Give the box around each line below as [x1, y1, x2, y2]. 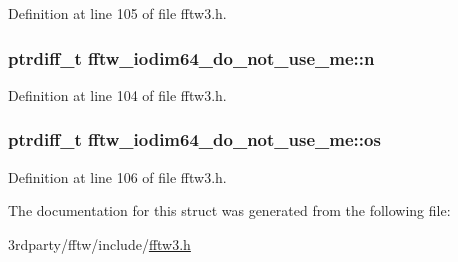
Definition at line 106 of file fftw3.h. [8, 166, 227, 187]
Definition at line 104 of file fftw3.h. [8, 84, 227, 105]
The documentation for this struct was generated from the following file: [8, 200, 451, 221]
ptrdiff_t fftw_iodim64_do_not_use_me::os [8, 127, 381, 152]
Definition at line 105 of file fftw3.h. [8, 3, 227, 23]
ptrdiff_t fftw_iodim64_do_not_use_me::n [8, 45, 375, 70]
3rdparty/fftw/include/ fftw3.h [8, 233, 191, 254]
